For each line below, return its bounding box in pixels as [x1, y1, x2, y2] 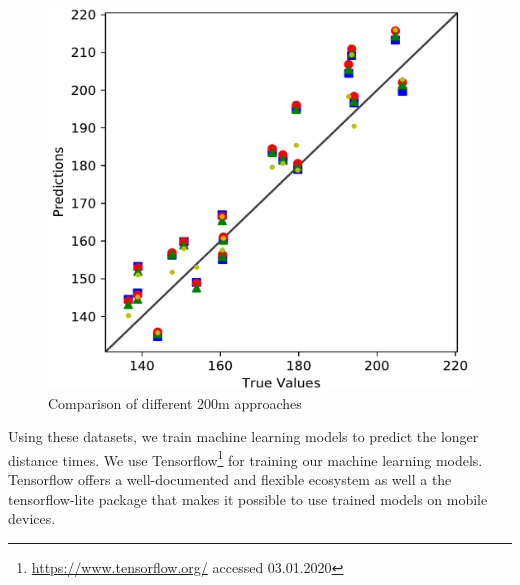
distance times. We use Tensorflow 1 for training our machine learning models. [8, 446, 483, 470]
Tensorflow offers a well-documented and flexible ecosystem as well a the [8, 468, 452, 489]
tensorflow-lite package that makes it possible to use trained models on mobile [8, 488, 488, 509]
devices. [8, 508, 56, 529]
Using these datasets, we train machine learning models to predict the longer [8, 426, 479, 447]
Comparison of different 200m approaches [48, 392, 302, 413]
